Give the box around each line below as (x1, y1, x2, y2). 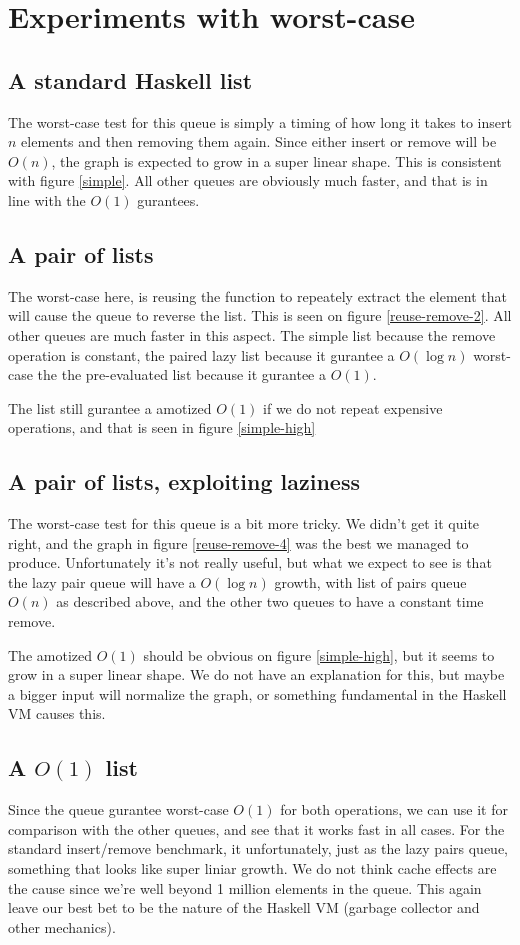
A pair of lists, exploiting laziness (8, 466, 360, 497)
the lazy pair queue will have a (8, 571, 196, 592)
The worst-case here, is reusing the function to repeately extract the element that (8, 285, 507, 306)
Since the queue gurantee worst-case (8, 799, 229, 820)
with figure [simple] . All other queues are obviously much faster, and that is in (8, 170, 488, 191)
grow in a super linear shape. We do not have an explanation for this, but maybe (8, 664, 505, 685)
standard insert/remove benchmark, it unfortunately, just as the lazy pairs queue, (8, 838, 508, 859)
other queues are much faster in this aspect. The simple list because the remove (8, 324, 496, 345)
